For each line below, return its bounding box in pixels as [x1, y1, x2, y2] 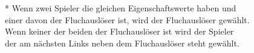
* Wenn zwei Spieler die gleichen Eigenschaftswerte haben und [5, 2, 236, 14]
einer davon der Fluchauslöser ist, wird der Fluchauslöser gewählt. [5, 13, 250, 26]
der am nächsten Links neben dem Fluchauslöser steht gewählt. [5, 36, 239, 49]
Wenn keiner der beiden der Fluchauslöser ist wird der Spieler [5, 25, 234, 38]
